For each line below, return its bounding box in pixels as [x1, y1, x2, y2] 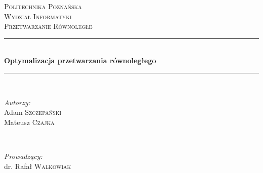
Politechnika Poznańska [4, 1, 82, 11]
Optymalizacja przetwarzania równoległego [4, 55, 156, 66]
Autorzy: [4, 97, 30, 107]
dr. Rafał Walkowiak [4, 160, 71, 171]
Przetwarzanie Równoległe [4, 21, 93, 31]
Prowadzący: [4, 150, 42, 161]
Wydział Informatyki [4, 11, 72, 21]
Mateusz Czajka [4, 116, 55, 127]
